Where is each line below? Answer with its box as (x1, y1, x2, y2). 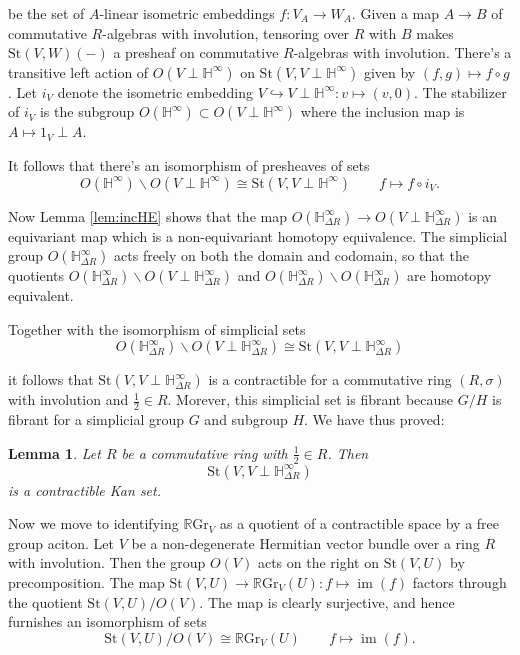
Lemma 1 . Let (8, 442, 101, 463)
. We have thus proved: (304, 409, 445, 430)
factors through (412, 571, 507, 592)
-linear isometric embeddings (99, 3, 275, 23)
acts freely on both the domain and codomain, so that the (114, 245, 469, 266)
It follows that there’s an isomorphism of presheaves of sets (8, 154, 370, 175)
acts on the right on (257, 552, 379, 573)
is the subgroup (39, 101, 135, 122)
